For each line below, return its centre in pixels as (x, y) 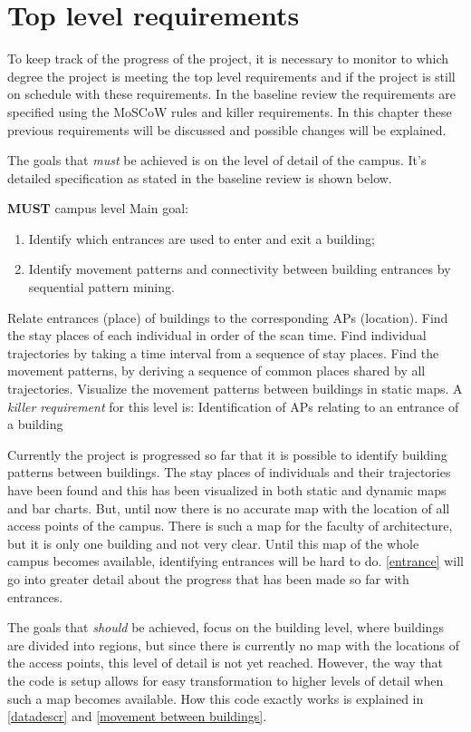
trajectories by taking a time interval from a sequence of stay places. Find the (223, 352)
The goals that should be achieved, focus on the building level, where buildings (226, 627)
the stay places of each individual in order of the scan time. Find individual (217, 335)
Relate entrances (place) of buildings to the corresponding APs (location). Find (228, 317)
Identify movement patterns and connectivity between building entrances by (240, 269)
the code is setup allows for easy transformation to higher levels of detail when (226, 680)
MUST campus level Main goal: (98, 208)
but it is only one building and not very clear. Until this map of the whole (213, 543)
